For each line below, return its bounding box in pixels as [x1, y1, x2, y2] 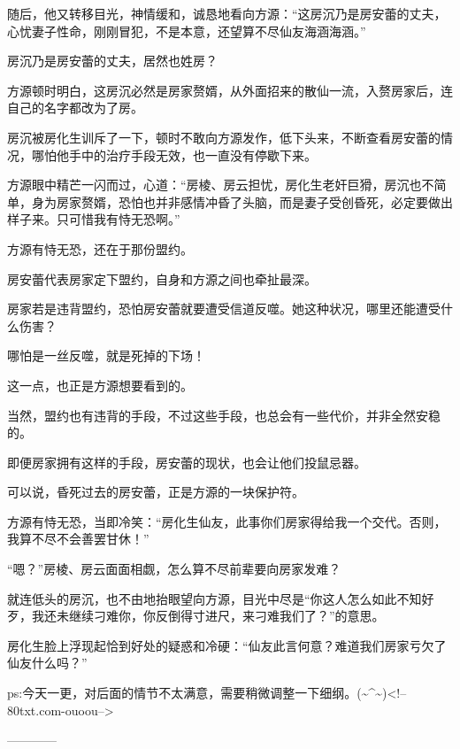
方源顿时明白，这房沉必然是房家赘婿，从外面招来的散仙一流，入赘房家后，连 [7, 81, 453, 99]
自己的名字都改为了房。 [7, 98, 143, 117]
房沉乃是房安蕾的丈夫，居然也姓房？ [7, 51, 218, 70]
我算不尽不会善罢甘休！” [7, 529, 149, 548]
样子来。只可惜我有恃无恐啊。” [7, 210, 180, 228]
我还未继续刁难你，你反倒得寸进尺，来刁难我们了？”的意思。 [31, 606, 385, 625]
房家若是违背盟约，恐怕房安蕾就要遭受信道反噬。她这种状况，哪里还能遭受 [7, 299, 441, 318]
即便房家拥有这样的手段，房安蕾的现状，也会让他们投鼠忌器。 [7, 452, 366, 471]
